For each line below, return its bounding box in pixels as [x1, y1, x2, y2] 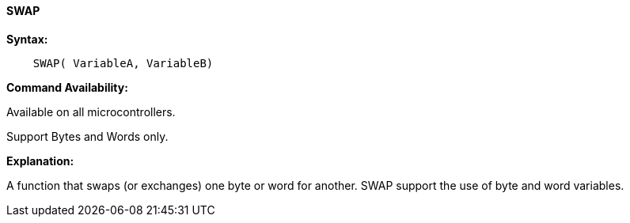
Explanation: [6, 153, 74, 168]
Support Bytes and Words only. [6, 129, 169, 143]
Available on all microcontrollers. [6, 104, 176, 119]
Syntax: [6, 32, 48, 46]
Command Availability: [6, 80, 128, 94]
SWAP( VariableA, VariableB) [32, 56, 214, 70]
